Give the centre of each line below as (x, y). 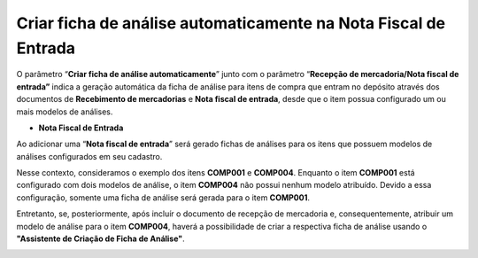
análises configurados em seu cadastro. (89, 156)
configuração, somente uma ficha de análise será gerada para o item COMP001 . (163, 197)
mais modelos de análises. (65, 112)
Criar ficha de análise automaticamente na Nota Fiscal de (231, 23)
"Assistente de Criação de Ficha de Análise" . (100, 238)
